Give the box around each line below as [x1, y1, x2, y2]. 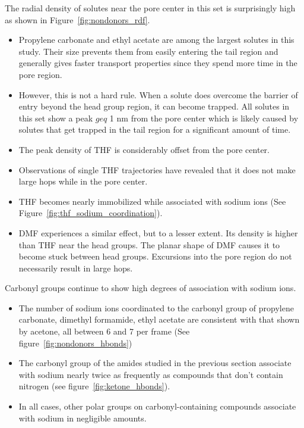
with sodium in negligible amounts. [18, 411, 147, 424]
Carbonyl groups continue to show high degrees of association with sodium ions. [5, 282, 296, 294]
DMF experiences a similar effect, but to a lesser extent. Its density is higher [18, 226, 298, 239]
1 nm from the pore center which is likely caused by [109, 111, 299, 124]
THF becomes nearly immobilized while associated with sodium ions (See [18, 195, 286, 207]
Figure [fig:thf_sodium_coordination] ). [18, 207, 163, 219]
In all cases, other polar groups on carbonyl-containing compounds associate [18, 400, 296, 413]
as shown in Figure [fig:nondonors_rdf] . [5, 13, 150, 26]
